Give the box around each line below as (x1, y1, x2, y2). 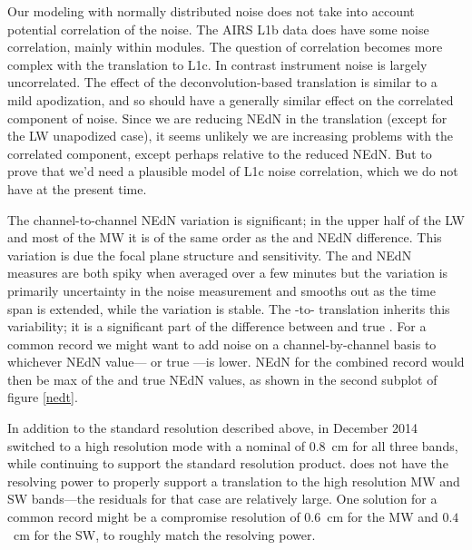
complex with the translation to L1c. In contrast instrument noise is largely (7, 54, 428, 74)
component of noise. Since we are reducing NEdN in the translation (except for (7, 108, 447, 127)
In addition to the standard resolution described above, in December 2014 (7, 418, 418, 437)
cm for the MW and (327, 507, 438, 526)
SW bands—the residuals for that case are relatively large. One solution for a (7, 489, 438, 508)
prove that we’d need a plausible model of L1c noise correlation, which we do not (7, 162, 458, 181)
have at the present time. (7, 179, 147, 198)
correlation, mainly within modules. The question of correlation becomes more (7, 37, 443, 56)
